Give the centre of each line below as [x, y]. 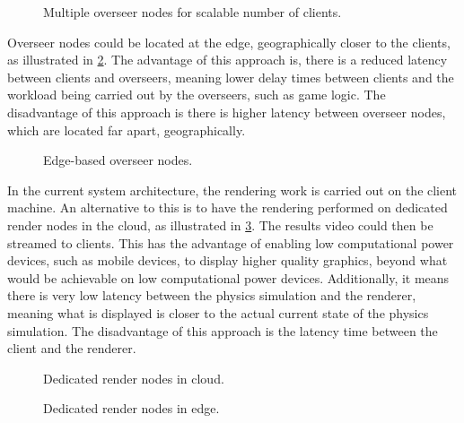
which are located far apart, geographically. [127, 129]
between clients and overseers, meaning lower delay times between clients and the [231, 77]
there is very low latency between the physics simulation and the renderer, [212, 295]
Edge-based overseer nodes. [118, 160]
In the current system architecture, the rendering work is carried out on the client [232, 190]
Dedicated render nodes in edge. [131, 408]
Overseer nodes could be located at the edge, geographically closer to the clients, [229, 42]
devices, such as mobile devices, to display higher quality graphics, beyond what [228, 260]
